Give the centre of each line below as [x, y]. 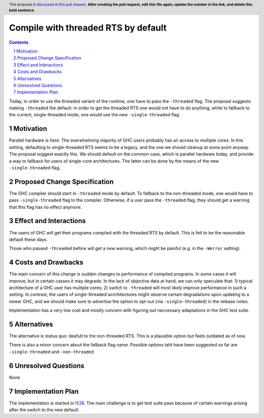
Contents [19, 42]
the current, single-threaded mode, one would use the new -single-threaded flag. [95, 115]
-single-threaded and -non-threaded [52, 352]
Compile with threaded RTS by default [88, 28]
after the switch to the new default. [44, 410]
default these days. [28, 239]
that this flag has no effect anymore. [45, 207]
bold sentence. [22, 10]
